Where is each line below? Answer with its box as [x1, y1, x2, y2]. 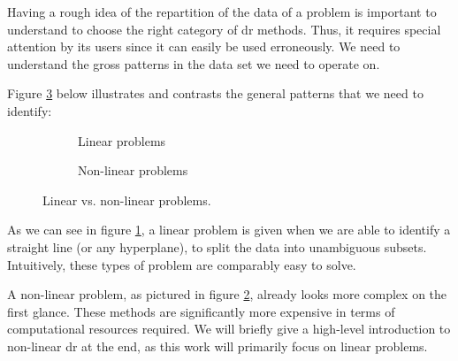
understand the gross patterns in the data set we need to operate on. [7, 54, 380, 73]
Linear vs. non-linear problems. [42, 190, 211, 209]
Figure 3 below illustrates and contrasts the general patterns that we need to [7, 84, 424, 103]
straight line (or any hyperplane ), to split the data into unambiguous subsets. [7, 237, 427, 256]
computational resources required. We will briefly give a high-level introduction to [7, 319, 451, 338]
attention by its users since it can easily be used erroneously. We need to [7, 37, 401, 56]
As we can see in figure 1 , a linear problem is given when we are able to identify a [7, 220, 451, 239]
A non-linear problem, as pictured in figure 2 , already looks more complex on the [7, 285, 447, 303]
